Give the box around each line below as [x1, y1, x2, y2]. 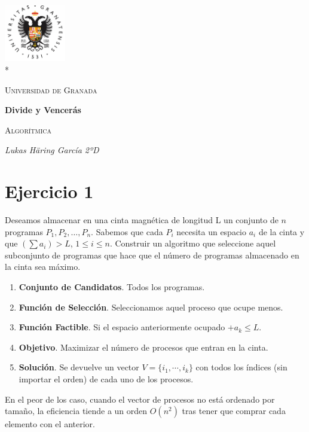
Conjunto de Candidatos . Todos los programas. [19, 281, 205, 293]
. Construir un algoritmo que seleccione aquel [109, 237, 276, 250]
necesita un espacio [176, 225, 247, 238]
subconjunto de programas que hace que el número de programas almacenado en [5, 248, 299, 261]
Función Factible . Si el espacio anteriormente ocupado [19, 321, 225, 333]
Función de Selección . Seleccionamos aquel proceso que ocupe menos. [19, 300, 283, 313]
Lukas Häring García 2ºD [5, 144, 99, 156]
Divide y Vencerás [5, 104, 81, 116]
